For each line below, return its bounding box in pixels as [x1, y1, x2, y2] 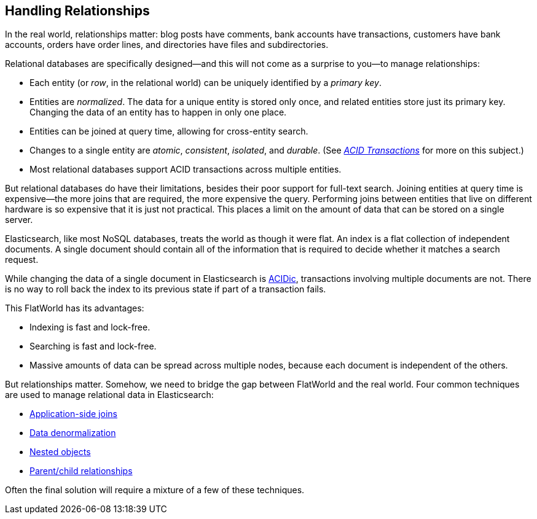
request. [5, 254, 39, 265]
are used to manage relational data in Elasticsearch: [5, 389, 214, 400]
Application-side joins [29, 408, 117, 419]
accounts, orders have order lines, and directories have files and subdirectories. [5, 39, 329, 50]
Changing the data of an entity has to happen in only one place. [29, 107, 287, 118]
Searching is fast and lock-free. [29, 341, 157, 352]
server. [5, 214, 33, 225]
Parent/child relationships [29, 466, 133, 477]
